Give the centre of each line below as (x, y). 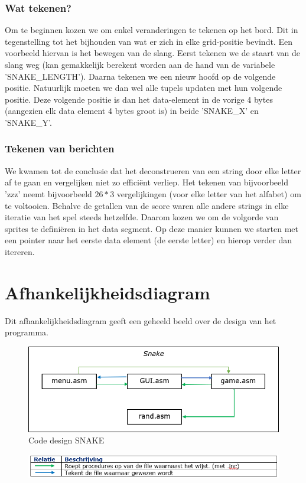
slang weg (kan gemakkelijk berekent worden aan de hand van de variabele (140, 64)
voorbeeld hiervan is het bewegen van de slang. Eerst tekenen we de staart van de (152, 53)
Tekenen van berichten (60, 149)
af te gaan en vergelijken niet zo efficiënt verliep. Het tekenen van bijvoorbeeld (147, 182)
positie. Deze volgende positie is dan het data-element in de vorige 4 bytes (139, 99)
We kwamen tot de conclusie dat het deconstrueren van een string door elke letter (153, 170)
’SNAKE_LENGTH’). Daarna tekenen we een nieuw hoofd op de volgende (140, 76)
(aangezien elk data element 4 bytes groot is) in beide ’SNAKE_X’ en (132, 111)
